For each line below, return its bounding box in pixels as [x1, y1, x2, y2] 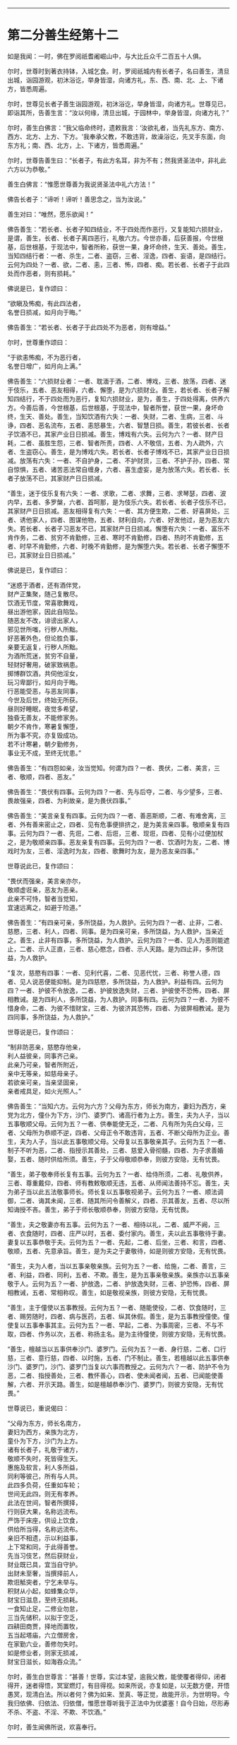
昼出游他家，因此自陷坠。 [7, 607, 82, 615]
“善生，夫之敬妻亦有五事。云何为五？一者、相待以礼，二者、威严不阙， [7, 1220, 214, 1229]
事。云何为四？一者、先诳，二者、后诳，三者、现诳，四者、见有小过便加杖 [7, 829, 224, 837]
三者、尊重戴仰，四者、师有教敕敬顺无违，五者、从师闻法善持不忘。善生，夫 [7, 1178, 230, 1187]
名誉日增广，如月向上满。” [7, 362, 82, 370]
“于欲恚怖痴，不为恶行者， [7, 353, 85, 361]
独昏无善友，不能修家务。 [7, 713, 82, 721]
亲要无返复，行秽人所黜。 [7, 642, 82, 651]
